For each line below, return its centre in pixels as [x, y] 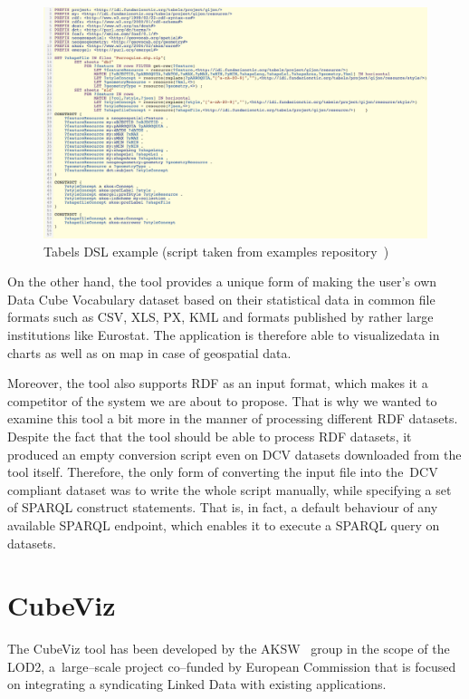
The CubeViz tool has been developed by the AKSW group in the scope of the [229, 649]
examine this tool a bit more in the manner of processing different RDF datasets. [233, 418]
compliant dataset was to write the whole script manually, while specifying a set [230, 489]
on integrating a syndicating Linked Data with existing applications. [197, 684]
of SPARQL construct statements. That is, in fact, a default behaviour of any [223, 507]
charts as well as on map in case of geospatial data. [149, 352]
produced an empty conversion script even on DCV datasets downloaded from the [234, 454]
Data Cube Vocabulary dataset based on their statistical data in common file [221, 299]
